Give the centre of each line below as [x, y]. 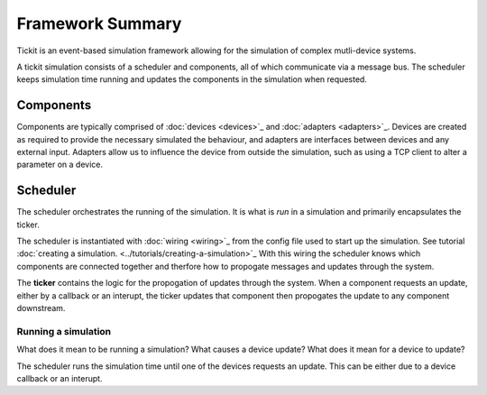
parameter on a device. [60, 165]
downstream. [41, 308]
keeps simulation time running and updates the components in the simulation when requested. [192, 79]
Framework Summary [99, 23]
